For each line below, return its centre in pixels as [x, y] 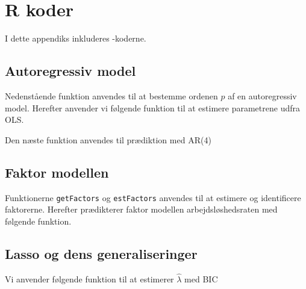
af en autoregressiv [262, 95]
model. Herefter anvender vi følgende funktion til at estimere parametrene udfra [152, 107]
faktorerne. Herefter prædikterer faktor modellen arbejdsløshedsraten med [141, 209]
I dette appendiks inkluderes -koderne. [76, 38]
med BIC [201, 278]
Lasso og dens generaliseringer [101, 253]
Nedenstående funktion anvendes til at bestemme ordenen [111, 95]
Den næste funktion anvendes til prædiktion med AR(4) [108, 139]
